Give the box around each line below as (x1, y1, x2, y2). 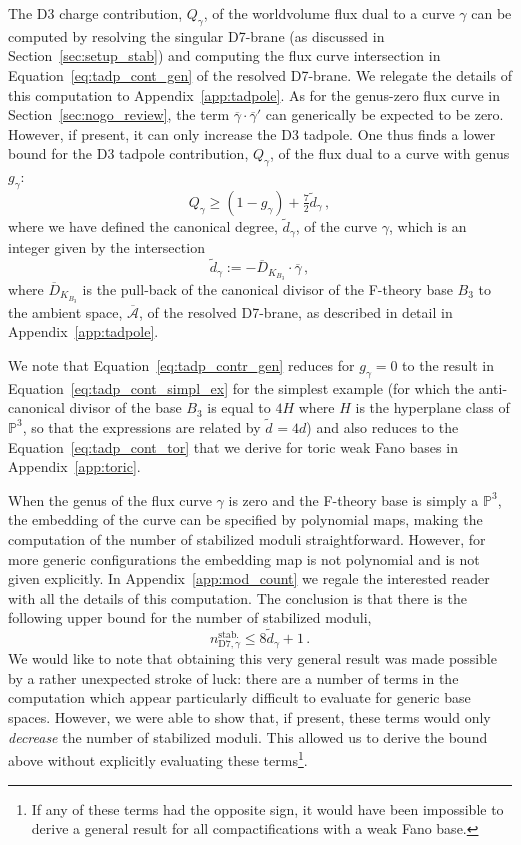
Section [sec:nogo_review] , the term (8, 104, 230, 125)
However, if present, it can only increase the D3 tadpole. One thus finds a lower (8, 123, 496, 144)
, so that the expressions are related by (22, 416, 261, 437)
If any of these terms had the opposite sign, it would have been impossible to (31, 798, 504, 819)
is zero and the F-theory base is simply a (228, 489, 479, 510)
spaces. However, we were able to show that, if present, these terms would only (8, 707, 491, 728)
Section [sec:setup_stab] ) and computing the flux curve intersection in (8, 45, 441, 66)
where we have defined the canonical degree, (8, 216, 278, 237)
